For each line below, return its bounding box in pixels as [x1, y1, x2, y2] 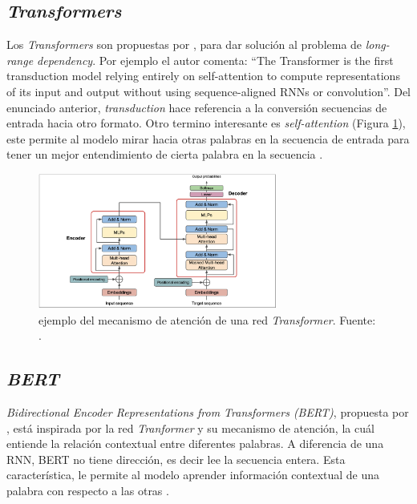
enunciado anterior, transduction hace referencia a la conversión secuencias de [6, 99, 387, 115]
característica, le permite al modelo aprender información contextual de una [6, 466, 380, 483]
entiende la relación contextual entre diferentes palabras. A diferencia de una [6, 435, 384, 452]
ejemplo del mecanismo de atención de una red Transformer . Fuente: [38, 311, 376, 328]
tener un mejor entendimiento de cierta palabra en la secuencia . [6, 146, 323, 163]
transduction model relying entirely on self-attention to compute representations [6, 67, 400, 84]
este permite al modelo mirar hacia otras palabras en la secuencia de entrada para [6, 130, 410, 147]
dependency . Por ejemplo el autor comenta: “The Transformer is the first [37, 51, 394, 68]
